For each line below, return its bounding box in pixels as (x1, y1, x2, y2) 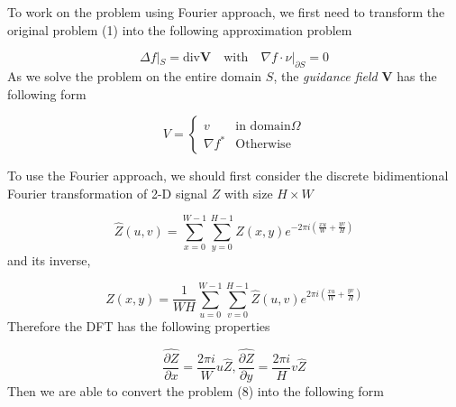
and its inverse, (7, 251, 91, 270)
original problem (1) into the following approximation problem (7, 20, 352, 39)
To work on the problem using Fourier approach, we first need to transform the (7, 3, 445, 21)
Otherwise (235, 138, 291, 152)
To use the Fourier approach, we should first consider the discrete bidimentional (7, 166, 449, 185)
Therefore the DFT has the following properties (7, 317, 270, 336)
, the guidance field (273, 66, 378, 85)
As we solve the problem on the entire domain (7, 66, 262, 85)
